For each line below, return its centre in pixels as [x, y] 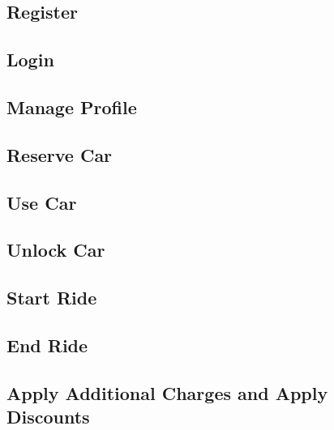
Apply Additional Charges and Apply [167, 392]
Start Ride [52, 298]
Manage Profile [72, 106]
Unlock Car [56, 250]
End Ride [47, 345]
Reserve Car [60, 154]
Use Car [42, 202]
